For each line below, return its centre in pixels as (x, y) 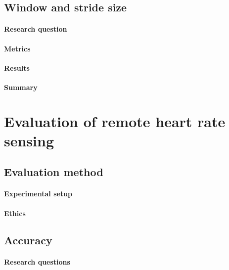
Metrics (17, 48)
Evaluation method (54, 172)
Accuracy (28, 240)
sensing (29, 140)
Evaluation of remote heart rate (115, 121)
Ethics (15, 213)
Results (17, 67)
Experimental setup (38, 194)
